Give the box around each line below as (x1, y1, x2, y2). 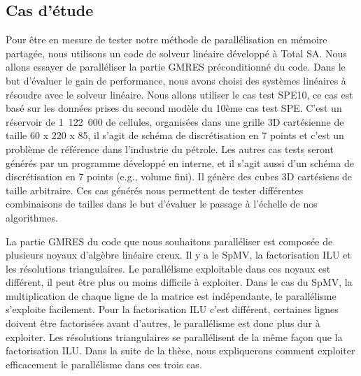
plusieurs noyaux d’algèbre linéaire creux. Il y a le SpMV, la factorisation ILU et (6, 247, 351, 262)
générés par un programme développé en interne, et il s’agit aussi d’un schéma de (6, 155, 354, 170)
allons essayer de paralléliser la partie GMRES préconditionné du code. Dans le (6, 59, 346, 74)
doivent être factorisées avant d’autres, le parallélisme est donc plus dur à (6, 316, 320, 331)
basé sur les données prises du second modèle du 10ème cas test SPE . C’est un (6, 101, 342, 115)
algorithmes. (6, 210, 58, 224)
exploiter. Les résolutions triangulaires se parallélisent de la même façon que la (6, 329, 343, 344)
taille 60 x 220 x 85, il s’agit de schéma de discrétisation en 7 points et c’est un (6, 128, 344, 143)
